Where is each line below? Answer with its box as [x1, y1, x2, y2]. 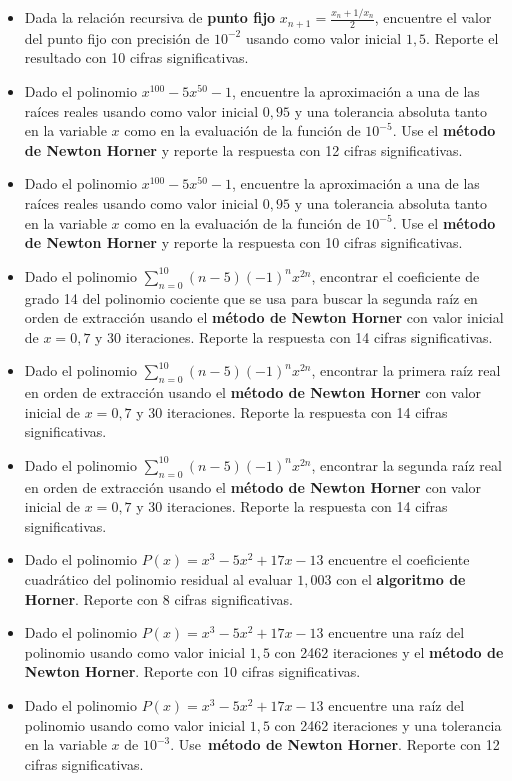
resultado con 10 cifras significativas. [24, 47, 249, 68]
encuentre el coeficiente [328, 549, 470, 570]
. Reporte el [426, 27, 499, 48]
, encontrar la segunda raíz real [311, 454, 502, 475]
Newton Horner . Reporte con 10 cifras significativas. [24, 661, 361, 682]
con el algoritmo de [336, 569, 466, 590]
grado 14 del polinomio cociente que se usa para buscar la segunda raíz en [24, 287, 478, 308]
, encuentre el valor [374, 7, 492, 28]
